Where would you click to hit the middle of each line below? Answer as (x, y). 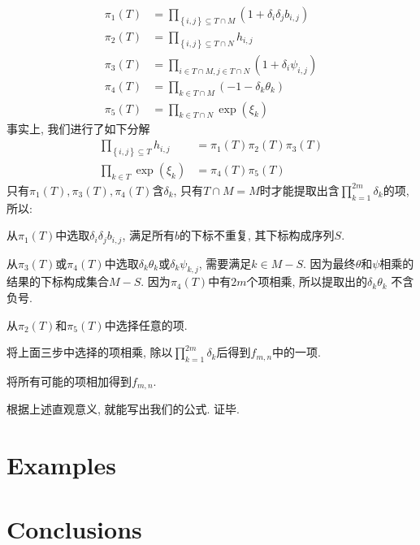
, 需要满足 (225, 263)
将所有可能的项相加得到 (69, 381)
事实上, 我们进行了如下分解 (78, 129)
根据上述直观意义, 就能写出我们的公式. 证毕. (123, 409)
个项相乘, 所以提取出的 (307, 281)
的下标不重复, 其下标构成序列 (257, 235)
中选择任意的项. (146, 324)
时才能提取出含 (299, 190)
